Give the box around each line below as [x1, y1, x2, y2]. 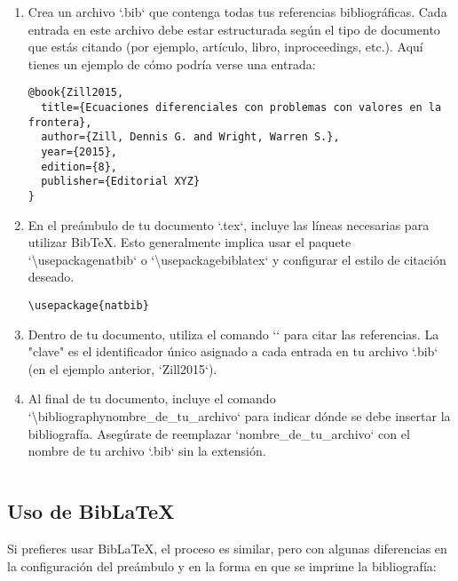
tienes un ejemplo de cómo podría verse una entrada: [28, 54, 316, 73]
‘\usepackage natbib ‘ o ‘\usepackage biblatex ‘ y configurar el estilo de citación [28, 250, 446, 268]
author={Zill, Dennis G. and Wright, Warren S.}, [41, 131, 340, 144]
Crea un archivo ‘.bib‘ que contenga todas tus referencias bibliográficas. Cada [28, 3, 447, 20]
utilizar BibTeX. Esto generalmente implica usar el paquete [28, 233, 351, 251]
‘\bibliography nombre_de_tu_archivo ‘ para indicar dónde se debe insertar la [28, 407, 451, 426]
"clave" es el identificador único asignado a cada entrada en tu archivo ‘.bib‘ [28, 342, 438, 361]
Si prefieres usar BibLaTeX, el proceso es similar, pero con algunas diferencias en [7, 539, 447, 558]
